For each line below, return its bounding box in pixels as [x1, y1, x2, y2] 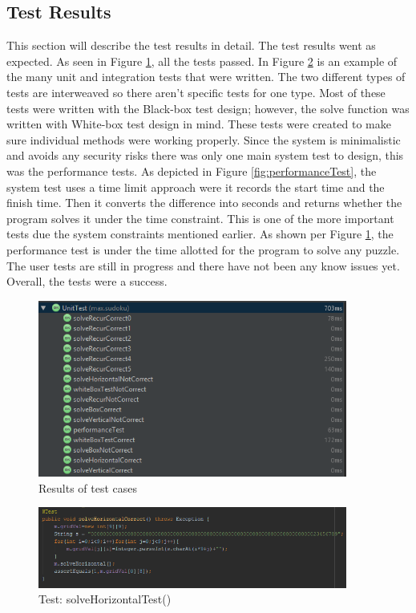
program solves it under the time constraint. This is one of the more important [6, 209, 394, 226]
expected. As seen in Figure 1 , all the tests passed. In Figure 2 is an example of [6, 52, 398, 69]
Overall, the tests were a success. [6, 273, 168, 290]
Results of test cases [38, 479, 138, 496]
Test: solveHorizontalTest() [38, 591, 172, 607]
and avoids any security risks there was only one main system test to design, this [6, 147, 404, 164]
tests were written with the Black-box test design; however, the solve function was [6, 99, 410, 116]
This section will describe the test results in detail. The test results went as [6, 37, 376, 54]
